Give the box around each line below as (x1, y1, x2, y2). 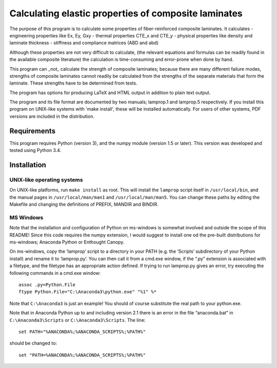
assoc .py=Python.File (18, 282, 76, 288)
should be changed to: (9, 340, 57, 347)
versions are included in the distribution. (9, 113, 95, 119)
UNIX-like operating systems (9, 176, 83, 183)
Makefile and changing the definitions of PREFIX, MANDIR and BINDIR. (9, 201, 159, 207)
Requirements (9, 126, 56, 135)
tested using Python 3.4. (9, 147, 62, 154)
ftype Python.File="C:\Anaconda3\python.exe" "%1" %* (18, 289, 156, 295)
